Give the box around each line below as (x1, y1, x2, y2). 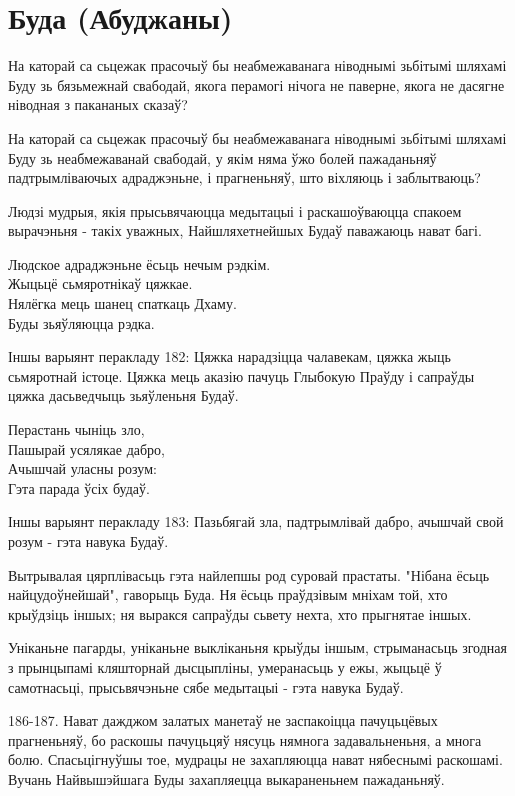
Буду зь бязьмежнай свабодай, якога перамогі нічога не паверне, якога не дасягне (8, 74, 505, 95)
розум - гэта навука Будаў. (8, 531, 169, 551)
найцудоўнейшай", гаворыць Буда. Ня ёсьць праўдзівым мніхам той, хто (8, 584, 448, 605)
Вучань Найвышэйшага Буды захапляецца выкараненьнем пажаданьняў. (8, 768, 445, 789)
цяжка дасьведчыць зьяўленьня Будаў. (8, 385, 239, 406)
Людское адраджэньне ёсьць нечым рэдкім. (8, 253, 271, 274)
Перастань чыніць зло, (8, 419, 145, 440)
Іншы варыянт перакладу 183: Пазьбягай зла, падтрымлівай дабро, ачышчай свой (8, 511, 504, 532)
